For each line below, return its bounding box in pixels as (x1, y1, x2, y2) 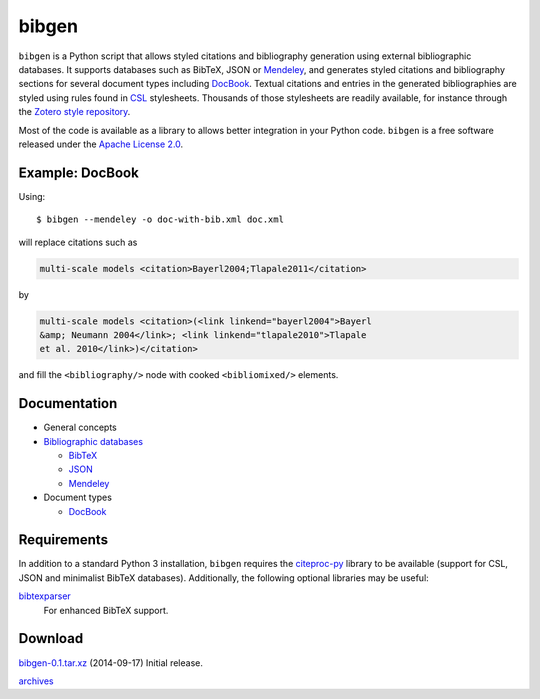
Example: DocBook (18, 164, 139, 181)
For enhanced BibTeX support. (43, 604, 169, 616)
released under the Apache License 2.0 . (18, 138, 184, 150)
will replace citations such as (18, 236, 138, 248)
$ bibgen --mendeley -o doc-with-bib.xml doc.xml (36, 214, 285, 225)
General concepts (43, 421, 117, 434)
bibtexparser (18, 590, 72, 602)
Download (18, 630, 84, 647)
